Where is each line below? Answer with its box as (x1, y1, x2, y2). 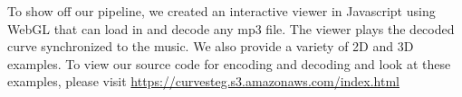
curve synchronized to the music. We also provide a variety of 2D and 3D (7, 37, 414, 56)
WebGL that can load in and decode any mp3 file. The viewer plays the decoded (7, 19, 455, 38)
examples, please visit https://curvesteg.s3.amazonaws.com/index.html (7, 72, 400, 91)
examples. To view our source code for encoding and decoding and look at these (7, 54, 451, 73)
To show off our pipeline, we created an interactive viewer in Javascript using (7, 2, 436, 20)
